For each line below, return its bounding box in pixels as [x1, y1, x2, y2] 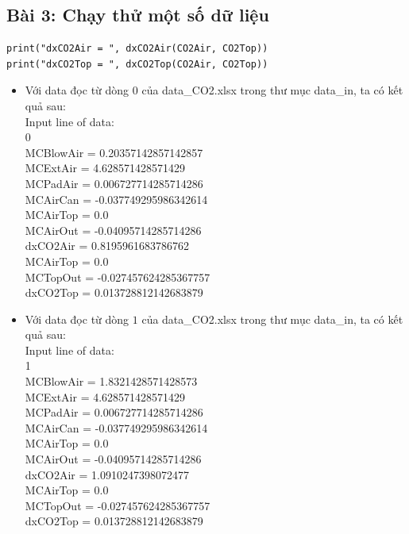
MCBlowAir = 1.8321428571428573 [25, 373, 198, 390]
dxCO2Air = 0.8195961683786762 [25, 237, 189, 254]
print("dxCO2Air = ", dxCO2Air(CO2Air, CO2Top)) [6, 43, 268, 55]
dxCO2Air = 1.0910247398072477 [25, 466, 189, 482]
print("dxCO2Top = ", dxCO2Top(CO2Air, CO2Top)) [6, 58, 268, 70]
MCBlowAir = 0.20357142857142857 [25, 144, 203, 160]
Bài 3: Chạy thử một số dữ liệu [6, 2, 269, 27]
